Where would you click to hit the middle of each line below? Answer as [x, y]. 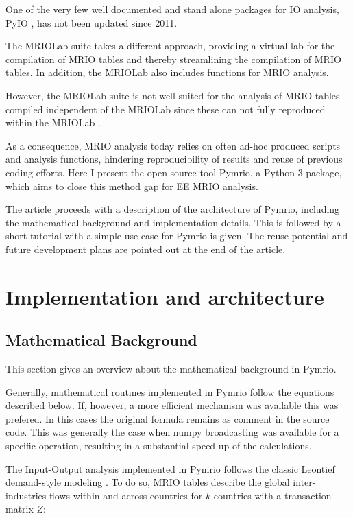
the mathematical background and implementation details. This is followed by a [173, 222]
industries [26, 495]
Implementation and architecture [165, 296]
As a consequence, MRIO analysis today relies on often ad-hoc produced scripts [173, 145]
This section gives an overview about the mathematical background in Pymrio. [171, 369]
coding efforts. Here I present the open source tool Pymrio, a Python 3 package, [174, 172]
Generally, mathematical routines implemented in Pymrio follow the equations [170, 391]
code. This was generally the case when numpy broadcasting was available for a [172, 432]
